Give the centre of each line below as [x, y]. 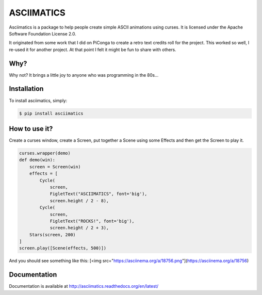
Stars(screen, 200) [53, 235]
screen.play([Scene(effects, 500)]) [63, 248]
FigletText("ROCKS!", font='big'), [92, 221]
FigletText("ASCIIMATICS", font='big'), [98, 194]
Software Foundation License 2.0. [42, 33]
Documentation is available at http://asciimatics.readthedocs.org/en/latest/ [84, 286]
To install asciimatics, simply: [38, 100]
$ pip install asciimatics [51, 113]
